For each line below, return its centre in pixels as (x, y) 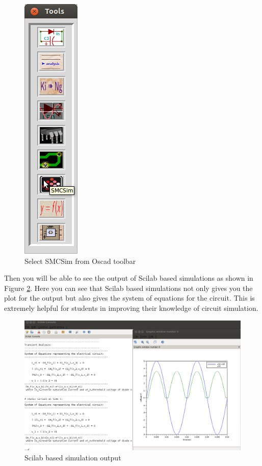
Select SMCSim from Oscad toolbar (80, 261)
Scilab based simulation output (73, 457)
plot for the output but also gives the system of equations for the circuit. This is (129, 298)
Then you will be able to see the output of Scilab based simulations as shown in (129, 278)
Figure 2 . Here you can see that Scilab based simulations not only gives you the (128, 288)
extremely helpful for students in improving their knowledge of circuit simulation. (131, 308)
